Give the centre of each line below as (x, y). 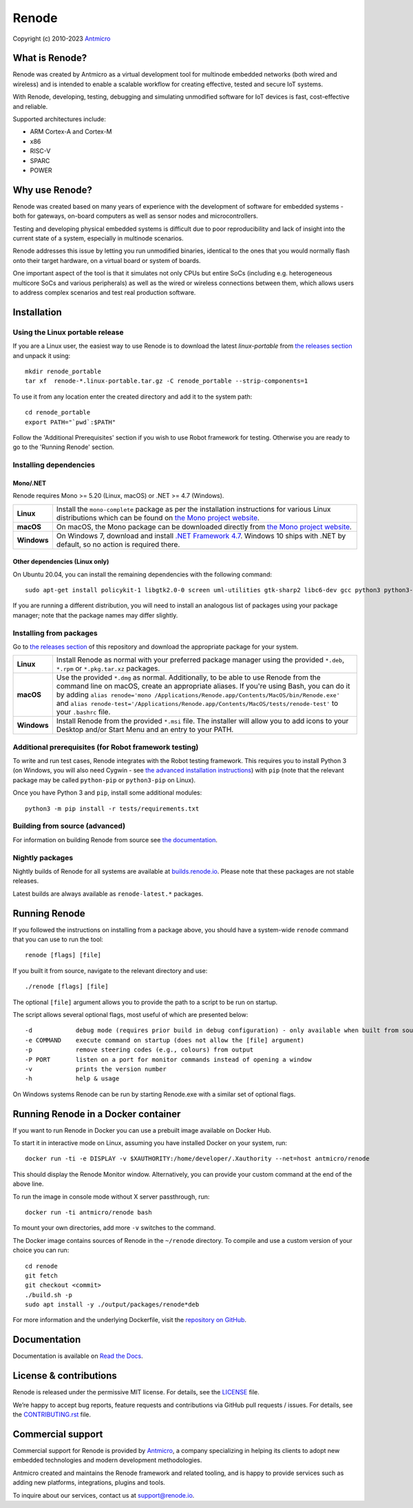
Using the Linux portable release (68, 332)
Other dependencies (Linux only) (61, 562)
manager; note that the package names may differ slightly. (95, 615)
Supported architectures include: (60, 119)
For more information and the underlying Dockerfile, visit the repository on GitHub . (130, 1320)
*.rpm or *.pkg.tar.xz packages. (108, 669)
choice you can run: (41, 1250)
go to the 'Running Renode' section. (64, 447)
